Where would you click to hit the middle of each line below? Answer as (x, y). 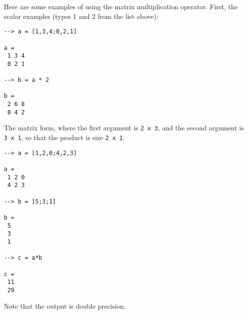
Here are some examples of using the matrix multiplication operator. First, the (121, 6)
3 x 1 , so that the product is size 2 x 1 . (64, 137)
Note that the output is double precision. (65, 306)
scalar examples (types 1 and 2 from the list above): (81, 16)
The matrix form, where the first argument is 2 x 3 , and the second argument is (124, 128)
